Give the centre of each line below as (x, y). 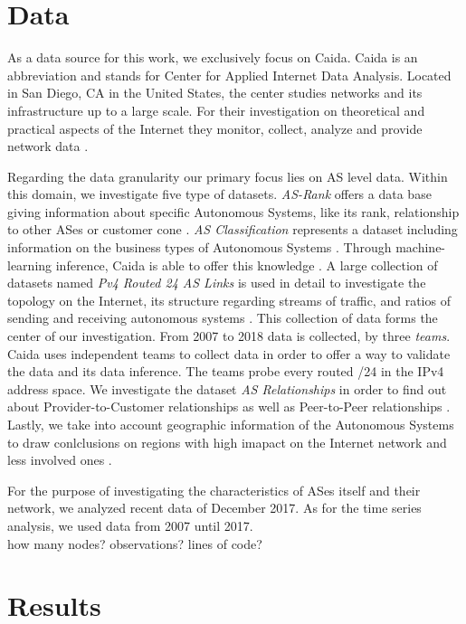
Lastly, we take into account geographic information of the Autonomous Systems (231, 424)
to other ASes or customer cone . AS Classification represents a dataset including (233, 229)
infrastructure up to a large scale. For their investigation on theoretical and (216, 110)
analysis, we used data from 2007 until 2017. (130, 525)
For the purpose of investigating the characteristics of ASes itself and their (214, 490)
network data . (48, 146)
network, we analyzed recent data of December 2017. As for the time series (214, 508)
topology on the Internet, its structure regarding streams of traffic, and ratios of (229, 300)
